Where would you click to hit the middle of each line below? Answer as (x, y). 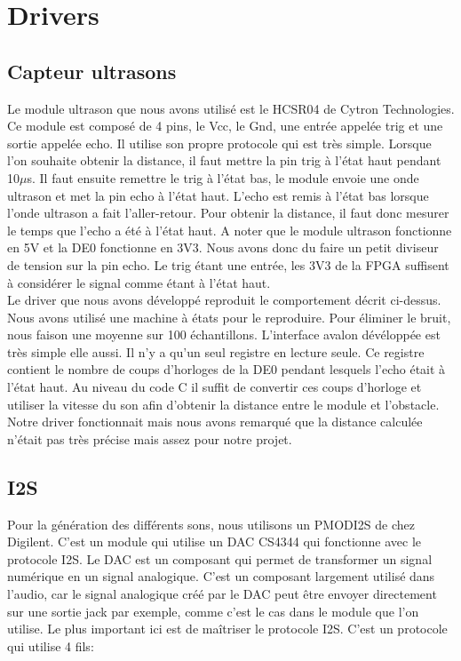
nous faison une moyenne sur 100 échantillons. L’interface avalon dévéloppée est (224, 334)
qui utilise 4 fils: (51, 645)
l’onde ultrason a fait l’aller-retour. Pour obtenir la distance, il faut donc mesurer (228, 213)
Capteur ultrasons (92, 71)
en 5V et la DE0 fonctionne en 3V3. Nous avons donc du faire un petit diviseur (223, 247)
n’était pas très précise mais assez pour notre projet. (150, 438)
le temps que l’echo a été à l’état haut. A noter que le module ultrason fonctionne (230, 230)
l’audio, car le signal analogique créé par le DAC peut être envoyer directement (222, 594)
